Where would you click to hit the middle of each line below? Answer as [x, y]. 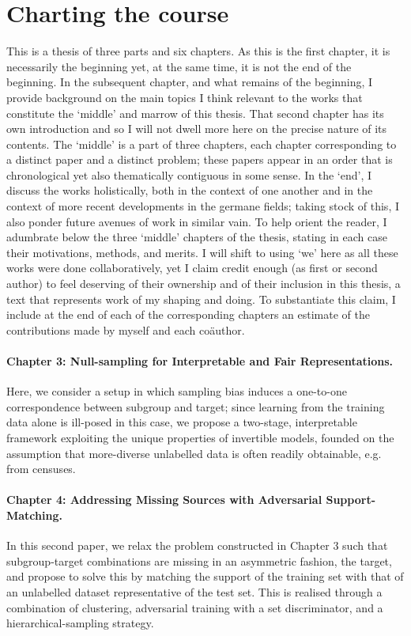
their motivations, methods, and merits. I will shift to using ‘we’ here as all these [202, 252]
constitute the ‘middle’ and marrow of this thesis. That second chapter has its [195, 113]
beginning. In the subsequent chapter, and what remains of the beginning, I [190, 82]
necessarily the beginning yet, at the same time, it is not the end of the [179, 66]
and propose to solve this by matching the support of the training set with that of [205, 576]
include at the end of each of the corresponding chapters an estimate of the [188, 314]
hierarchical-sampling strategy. [80, 623]
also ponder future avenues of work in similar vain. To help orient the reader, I [197, 221]
